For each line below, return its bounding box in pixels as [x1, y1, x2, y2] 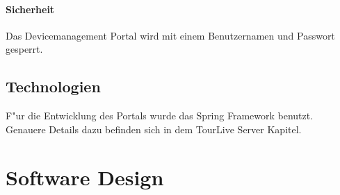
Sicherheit [6, 1, 55, 16]
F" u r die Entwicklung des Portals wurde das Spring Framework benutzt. [6, 108, 314, 123]
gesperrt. [6, 42, 43, 56]
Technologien [6, 76, 101, 97]
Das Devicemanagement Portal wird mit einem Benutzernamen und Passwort [6, 28, 335, 42]
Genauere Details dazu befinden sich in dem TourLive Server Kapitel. [6, 121, 302, 136]
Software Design [6, 162, 164, 191]
